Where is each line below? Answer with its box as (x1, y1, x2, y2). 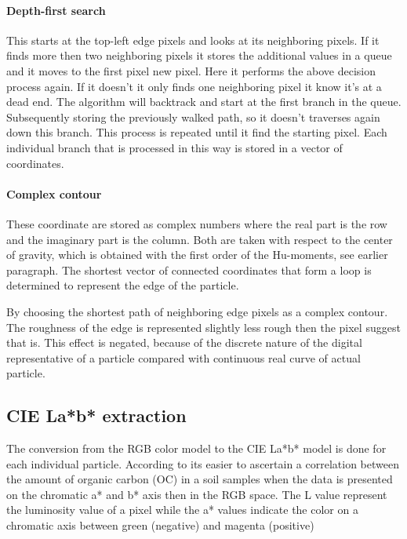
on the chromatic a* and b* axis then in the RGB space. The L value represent (6, 486, 387, 502)
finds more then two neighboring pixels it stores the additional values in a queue (6, 47, 392, 64)
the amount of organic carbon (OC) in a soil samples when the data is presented (6, 471, 393, 487)
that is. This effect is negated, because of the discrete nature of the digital (6, 334, 362, 351)
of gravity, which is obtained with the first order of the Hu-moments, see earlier (6, 246, 388, 263)
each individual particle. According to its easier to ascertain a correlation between (6, 455, 399, 472)
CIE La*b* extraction (6, 403, 187, 428)
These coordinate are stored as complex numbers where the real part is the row (6, 215, 387, 231)
